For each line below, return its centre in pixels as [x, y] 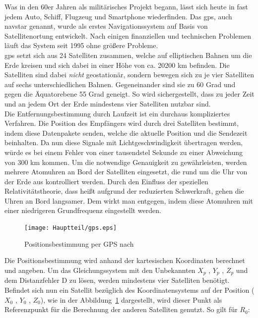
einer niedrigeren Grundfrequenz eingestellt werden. [83, 210]
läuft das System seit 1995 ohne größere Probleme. [81, 45]
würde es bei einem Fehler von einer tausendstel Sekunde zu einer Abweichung [124, 152]
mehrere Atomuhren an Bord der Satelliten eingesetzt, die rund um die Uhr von [126, 172]
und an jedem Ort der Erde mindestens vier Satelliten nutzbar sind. [108, 103]
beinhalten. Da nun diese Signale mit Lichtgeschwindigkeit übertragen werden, [124, 142]
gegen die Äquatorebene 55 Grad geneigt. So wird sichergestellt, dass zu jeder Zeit [129, 94]
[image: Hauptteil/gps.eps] [71, 228]
